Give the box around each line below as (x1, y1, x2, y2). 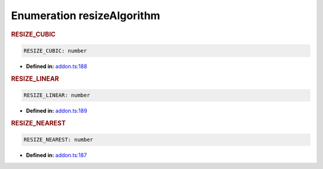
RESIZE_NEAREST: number (23, 136, 94, 143)
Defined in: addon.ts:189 (26, 107, 87, 115)
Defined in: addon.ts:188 (26, 63, 87, 70)
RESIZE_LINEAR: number (23, 92, 90, 99)
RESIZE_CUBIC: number (23, 48, 87, 54)
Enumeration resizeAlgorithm (11, 9, 161, 22)
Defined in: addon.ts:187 (26, 152, 87, 159)
